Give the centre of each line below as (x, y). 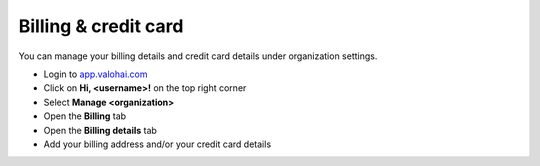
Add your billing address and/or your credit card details (157, 144)
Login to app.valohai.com (95, 74)
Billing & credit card (101, 26)
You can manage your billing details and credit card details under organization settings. (198, 56)
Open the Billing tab (85, 116)
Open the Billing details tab (100, 130)
